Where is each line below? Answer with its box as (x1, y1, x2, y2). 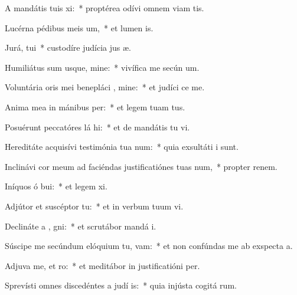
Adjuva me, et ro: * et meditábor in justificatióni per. (5, 259, 200, 271)
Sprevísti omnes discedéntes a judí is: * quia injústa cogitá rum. (5, 279, 237, 291)
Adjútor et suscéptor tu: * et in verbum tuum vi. (5, 199, 184, 212)
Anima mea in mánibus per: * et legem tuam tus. (5, 100, 185, 113)
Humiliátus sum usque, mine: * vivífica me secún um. (5, 61, 200, 73)
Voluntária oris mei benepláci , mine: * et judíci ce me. (5, 81, 205, 93)
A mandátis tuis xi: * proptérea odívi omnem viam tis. (5, 2, 204, 14)
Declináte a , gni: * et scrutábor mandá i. (5, 219, 156, 232)
